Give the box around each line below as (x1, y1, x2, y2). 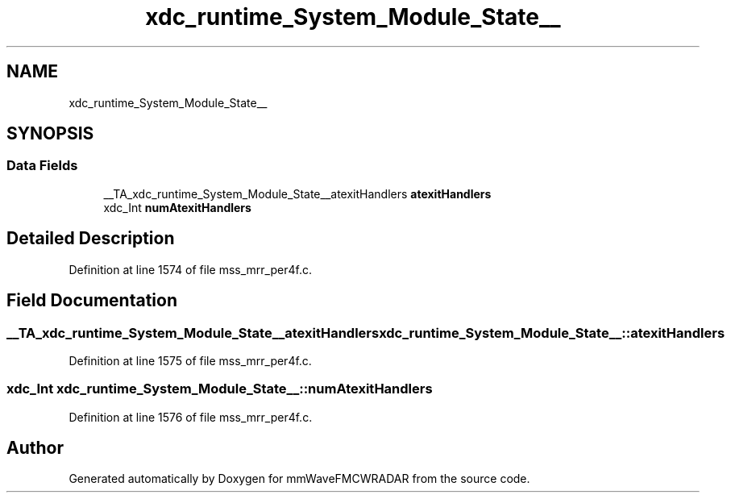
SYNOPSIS (6, 123, 94, 144)
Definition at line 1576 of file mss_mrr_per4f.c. (69, 410, 313, 424)
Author (6, 438, 64, 459)
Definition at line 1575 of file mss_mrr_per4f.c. (69, 353, 312, 368)
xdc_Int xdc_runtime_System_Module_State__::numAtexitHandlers (6, 380, 433, 397)
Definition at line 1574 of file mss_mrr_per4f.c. (69, 262, 312, 277)
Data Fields (6, 157, 78, 174)
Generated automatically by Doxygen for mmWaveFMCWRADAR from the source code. (69, 472, 530, 486)
